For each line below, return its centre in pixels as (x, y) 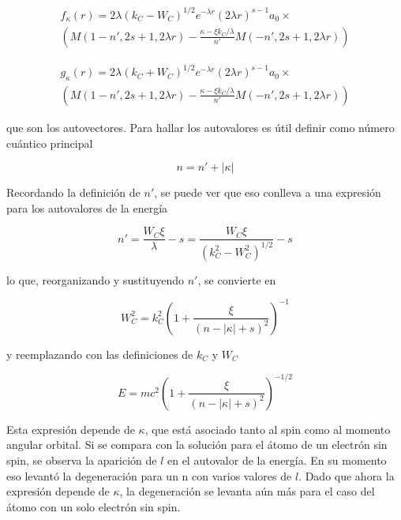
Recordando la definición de (73, 192)
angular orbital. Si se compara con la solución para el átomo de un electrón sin (197, 445)
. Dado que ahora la (347, 475)
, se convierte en (237, 279)
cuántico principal (50, 143)
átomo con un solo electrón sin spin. (94, 506)
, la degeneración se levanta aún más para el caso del (247, 491)
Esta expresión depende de (71, 429)
